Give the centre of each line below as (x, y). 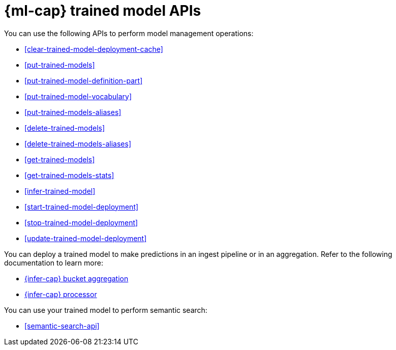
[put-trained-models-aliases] (73, 112)
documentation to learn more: (54, 262)
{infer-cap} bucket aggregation (77, 278)
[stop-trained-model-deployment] (81, 222)
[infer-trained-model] (60, 191)
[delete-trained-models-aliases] (78, 143)
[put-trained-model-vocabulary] (78, 96)
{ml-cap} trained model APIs (103, 11)
